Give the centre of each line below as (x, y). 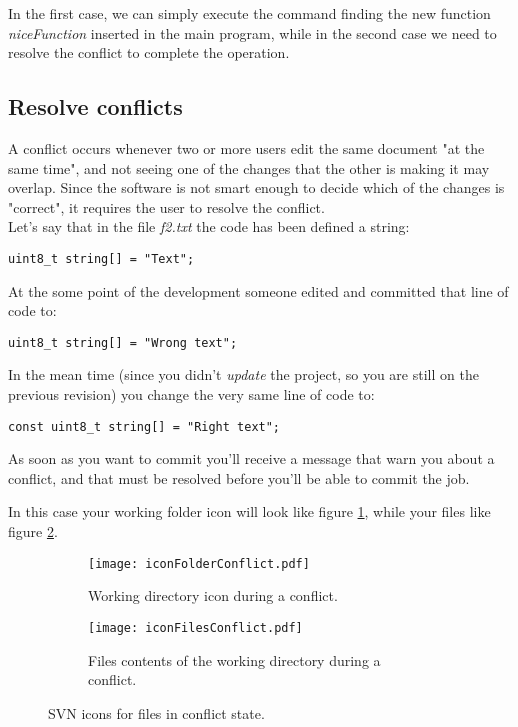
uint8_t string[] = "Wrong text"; (123, 342)
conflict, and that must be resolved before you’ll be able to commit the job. (239, 477)
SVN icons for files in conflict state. (156, 712)
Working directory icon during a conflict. (213, 595)
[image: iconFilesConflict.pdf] (195, 627)
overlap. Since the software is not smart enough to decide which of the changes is (256, 187)
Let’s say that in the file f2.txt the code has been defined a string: (209, 226)
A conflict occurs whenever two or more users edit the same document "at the (246, 147)
